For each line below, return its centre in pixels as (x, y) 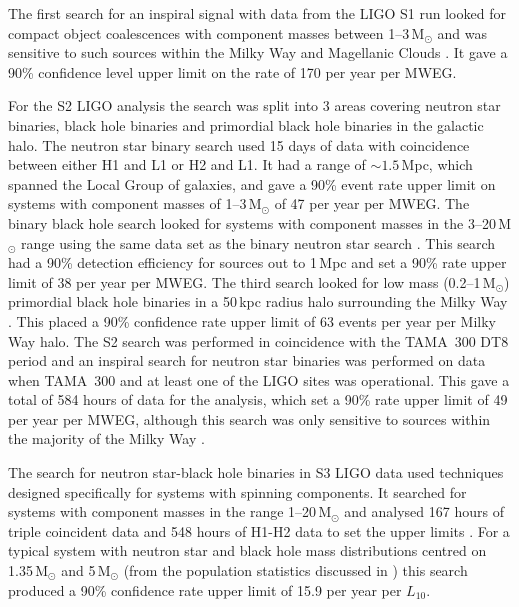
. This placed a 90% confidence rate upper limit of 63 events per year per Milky (252, 320)
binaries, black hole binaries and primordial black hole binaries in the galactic (246, 124)
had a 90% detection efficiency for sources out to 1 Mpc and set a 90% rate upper (257, 262)
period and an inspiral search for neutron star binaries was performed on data (247, 360)
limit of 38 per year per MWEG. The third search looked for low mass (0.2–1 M (252, 281)
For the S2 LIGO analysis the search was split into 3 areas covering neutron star (254, 105)
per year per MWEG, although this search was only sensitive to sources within (249, 418)
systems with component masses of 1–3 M (135, 203)
